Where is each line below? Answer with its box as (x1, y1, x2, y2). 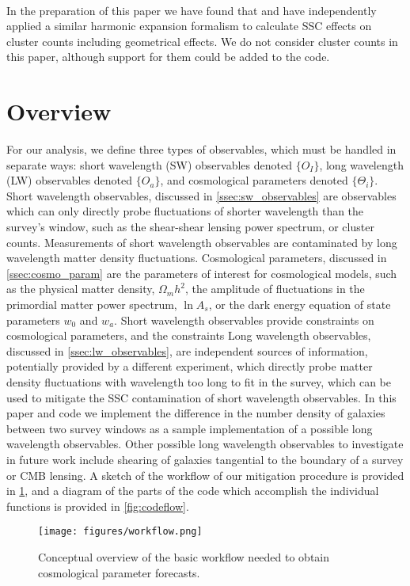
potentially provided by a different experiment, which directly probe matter (6, 358, 373, 375)
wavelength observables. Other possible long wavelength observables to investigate (6, 436, 404, 452)
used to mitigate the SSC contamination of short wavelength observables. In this (6, 389, 397, 405)
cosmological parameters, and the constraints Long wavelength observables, (6, 327, 371, 344)
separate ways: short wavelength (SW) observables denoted (6, 156, 292, 173)
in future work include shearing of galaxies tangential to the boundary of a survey (6, 451, 404, 467)
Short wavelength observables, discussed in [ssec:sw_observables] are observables (6, 187, 397, 204)
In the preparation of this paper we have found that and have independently (6, 2, 377, 18)
